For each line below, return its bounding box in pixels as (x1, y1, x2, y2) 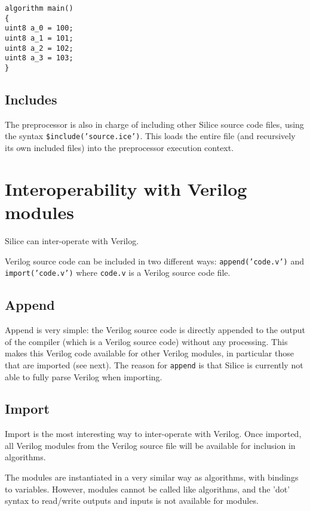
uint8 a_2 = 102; (5, 44, 73, 53)
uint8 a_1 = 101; (5, 33, 73, 42)
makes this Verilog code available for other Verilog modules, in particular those (5, 347, 294, 359)
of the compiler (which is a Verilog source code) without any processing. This (5, 335, 288, 347)
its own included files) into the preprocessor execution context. (5, 141, 234, 154)
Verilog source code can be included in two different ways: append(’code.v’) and (5, 254, 304, 267)
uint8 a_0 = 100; (5, 24, 73, 33)
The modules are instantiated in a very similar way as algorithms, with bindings (5, 471, 299, 484)
